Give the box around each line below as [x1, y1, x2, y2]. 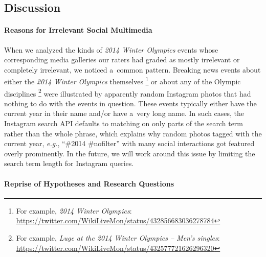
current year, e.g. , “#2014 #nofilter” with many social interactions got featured [4, 138, 255, 149]
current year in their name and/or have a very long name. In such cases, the [4, 108, 245, 119]
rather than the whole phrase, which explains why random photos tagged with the [4, 128, 262, 138]
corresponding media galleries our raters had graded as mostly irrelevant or [4, 54, 240, 65]
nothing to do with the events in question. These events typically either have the [4, 98, 257, 108]
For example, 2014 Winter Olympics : [16, 205, 132, 216]
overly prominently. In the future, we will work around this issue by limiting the [4, 148, 255, 158]
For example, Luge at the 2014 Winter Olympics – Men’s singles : [16, 232, 220, 243]
